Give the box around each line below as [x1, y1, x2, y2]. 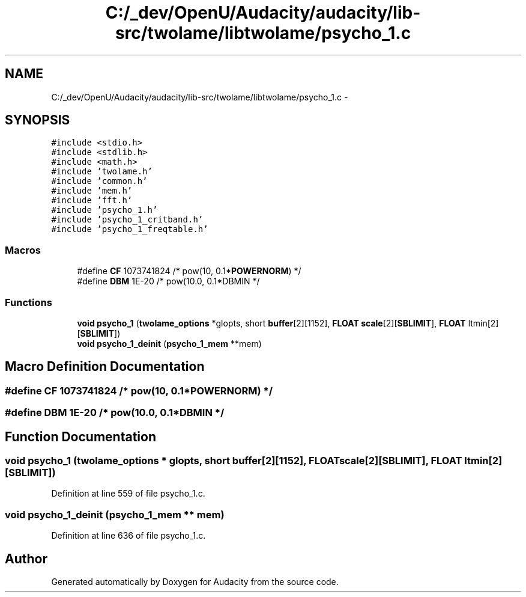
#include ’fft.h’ [51, 195, 133, 206]
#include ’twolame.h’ [51, 167, 153, 177]
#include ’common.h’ [51, 176, 148, 186]
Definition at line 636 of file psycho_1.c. [51, 530, 206, 541]
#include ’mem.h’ [51, 186, 133, 196]
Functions [5, 296, 52, 308]
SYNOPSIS [5, 112, 70, 128]
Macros [5, 243, 41, 256]
